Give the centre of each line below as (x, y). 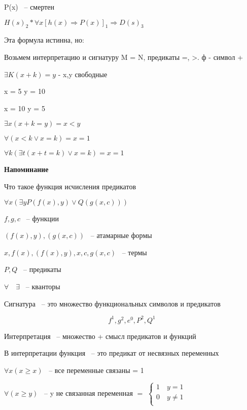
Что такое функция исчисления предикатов (70, 186)
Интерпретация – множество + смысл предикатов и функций (100, 336)
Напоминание (26, 169)
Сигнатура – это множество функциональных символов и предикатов (112, 303)
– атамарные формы (121, 235)
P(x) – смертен (29, 7)
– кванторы (43, 286)
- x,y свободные (83, 74)
